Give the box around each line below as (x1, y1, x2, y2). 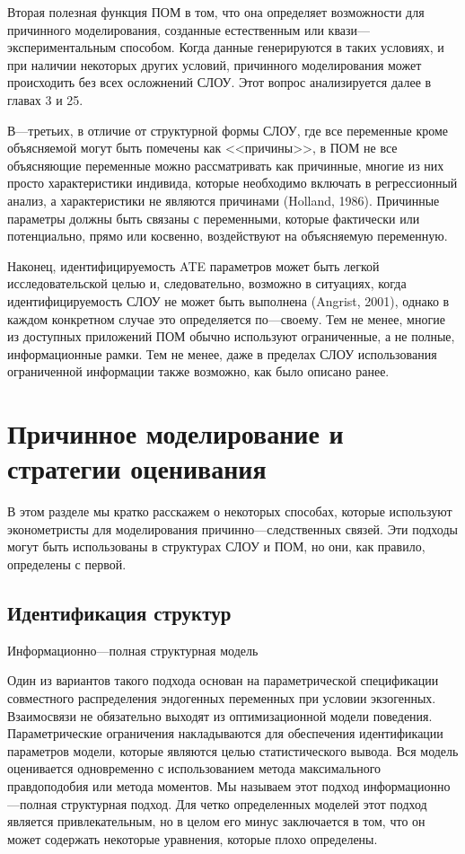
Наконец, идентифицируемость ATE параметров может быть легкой (7, 256, 380, 275)
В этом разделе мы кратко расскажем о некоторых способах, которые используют (7, 502, 452, 521)
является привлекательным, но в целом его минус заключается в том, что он (7, 812, 426, 831)
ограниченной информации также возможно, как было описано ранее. (7, 362, 390, 381)
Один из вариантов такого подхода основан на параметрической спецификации (7, 671, 439, 690)
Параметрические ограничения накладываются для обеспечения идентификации (7, 724, 443, 743)
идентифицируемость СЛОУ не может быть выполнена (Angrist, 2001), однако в (7, 291, 450, 310)
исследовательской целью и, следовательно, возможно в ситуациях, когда (7, 274, 407, 293)
